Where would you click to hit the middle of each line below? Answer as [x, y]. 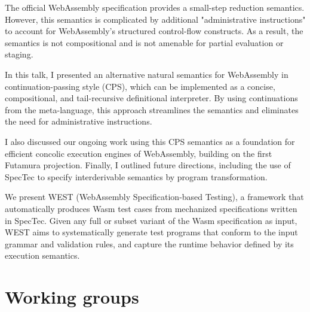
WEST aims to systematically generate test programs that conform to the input [151, 232]
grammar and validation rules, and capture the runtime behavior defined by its [149, 243]
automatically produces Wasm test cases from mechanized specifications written [151, 208]
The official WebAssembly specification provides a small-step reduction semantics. [155, 7]
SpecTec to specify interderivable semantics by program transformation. [136, 176]
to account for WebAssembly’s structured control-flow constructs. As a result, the [154, 31]
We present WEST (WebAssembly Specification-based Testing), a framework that [154, 197]
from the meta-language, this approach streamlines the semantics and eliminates [152, 109]
